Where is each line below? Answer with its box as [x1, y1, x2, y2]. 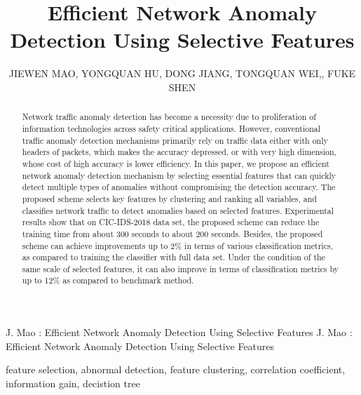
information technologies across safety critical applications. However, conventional [22, 122, 321, 134]
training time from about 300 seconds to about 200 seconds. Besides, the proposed [22, 227, 323, 239]
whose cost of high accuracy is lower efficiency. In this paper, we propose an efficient [22, 157, 329, 169]
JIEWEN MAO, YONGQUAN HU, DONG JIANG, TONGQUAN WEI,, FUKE [8, 66, 356, 81]
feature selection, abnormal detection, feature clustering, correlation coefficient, [6, 362, 346, 377]
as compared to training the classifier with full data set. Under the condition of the [22, 251, 325, 263]
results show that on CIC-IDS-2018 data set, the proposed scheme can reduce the [22, 216, 320, 228]
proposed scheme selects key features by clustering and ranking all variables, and [22, 192, 317, 204]
